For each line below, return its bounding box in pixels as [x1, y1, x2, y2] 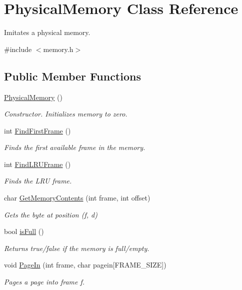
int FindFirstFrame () [4, 125, 71, 135]
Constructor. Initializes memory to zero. [4, 108, 127, 119]
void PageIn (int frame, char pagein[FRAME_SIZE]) [4, 259, 166, 270]
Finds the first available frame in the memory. [4, 142, 145, 152]
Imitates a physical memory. [4, 27, 90, 37]
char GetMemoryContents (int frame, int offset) [4, 192, 150, 203]
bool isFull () [4, 226, 44, 236]
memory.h [43, 43, 73, 54]
